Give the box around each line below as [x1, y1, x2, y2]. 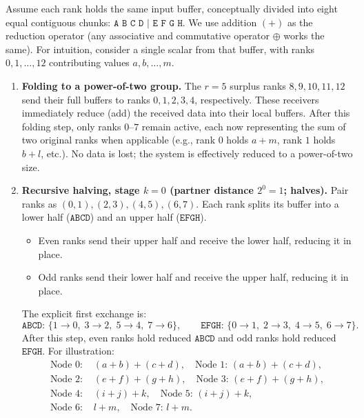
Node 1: [195, 360, 228, 370]
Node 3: [196, 375, 229, 385]
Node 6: [50, 403, 83, 413]
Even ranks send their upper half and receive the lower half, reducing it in [38, 232, 352, 247]
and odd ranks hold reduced [218, 330, 336, 344]
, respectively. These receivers [194, 92, 319, 106]
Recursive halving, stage [21, 183, 140, 197]
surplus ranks [230, 78, 286, 92]
